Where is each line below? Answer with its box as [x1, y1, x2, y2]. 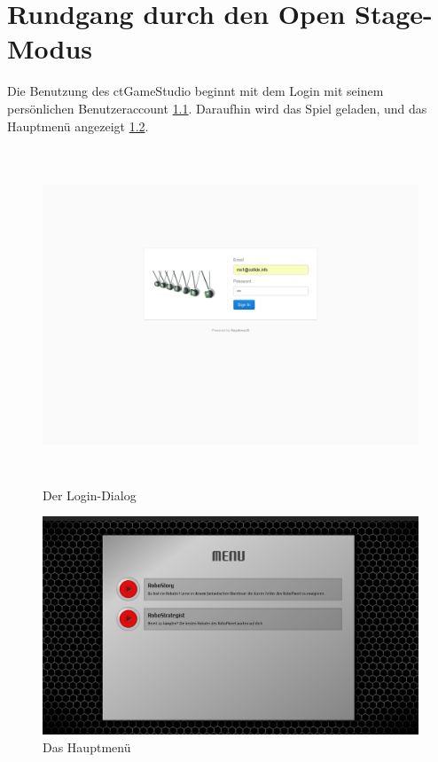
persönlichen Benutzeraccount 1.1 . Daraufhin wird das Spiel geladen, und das [7, 98, 427, 117]
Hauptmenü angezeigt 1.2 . [7, 116, 149, 135]
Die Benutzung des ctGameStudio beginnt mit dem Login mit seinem [7, 82, 384, 100]
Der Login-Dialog [43, 485, 137, 504]
